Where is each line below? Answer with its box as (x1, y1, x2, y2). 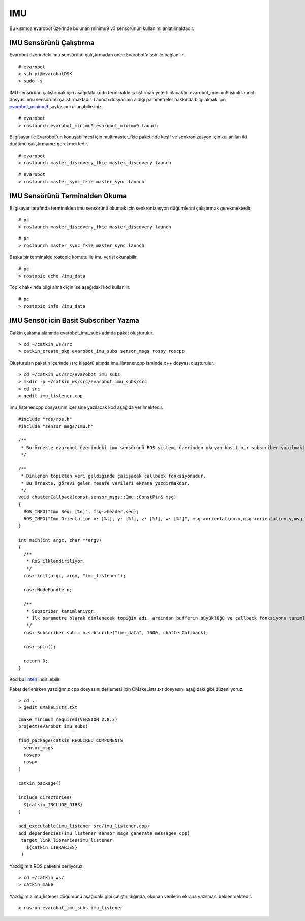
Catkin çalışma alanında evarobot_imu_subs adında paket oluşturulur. (9, 330, 154, 336)
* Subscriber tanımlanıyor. (26, 608, 97, 614)
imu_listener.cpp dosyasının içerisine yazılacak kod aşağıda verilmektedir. (9, 404, 164, 410)
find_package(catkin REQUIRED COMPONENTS (18, 737, 123, 744)
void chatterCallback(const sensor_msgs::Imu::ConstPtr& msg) (18, 494, 177, 500)
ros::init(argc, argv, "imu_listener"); (23, 573, 126, 578)
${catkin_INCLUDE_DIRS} (23, 801, 83, 808)
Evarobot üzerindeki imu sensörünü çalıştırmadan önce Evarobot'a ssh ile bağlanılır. (9, 52, 185, 58)
